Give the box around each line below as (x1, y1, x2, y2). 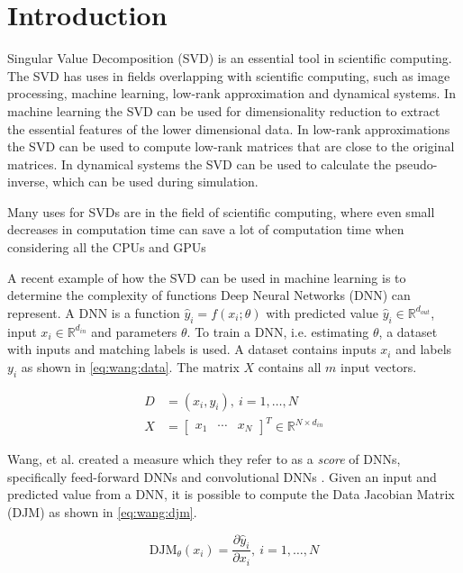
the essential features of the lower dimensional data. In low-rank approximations (7, 119, 450, 138)
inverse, (7, 172, 49, 191)
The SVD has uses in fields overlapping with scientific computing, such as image (7, 66, 450, 85)
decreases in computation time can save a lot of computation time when (7, 220, 404, 239)
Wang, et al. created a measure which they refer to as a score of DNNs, (7, 450, 401, 468)
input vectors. (340, 357, 417, 376)
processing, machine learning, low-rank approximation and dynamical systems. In (7, 84, 456, 103)
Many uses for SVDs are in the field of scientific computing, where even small (7, 202, 435, 221)
